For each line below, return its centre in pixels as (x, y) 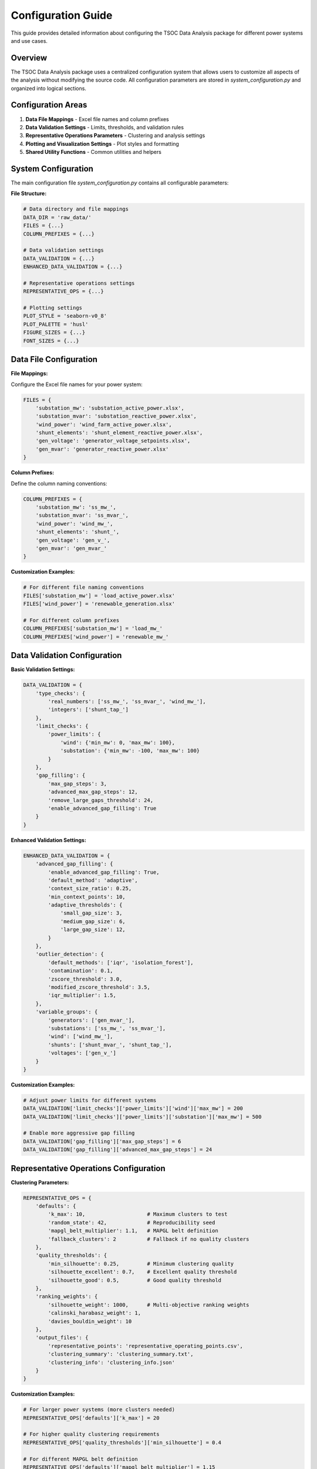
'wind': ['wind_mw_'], (81, 1037)
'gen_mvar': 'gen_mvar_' (71, 548)
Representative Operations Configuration (88, 1168)
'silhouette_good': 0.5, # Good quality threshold (135, 1280)
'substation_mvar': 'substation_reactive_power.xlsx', (116, 416)
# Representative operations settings (79, 283)
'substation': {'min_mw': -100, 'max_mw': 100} (130, 751)
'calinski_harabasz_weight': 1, (94, 1313)
